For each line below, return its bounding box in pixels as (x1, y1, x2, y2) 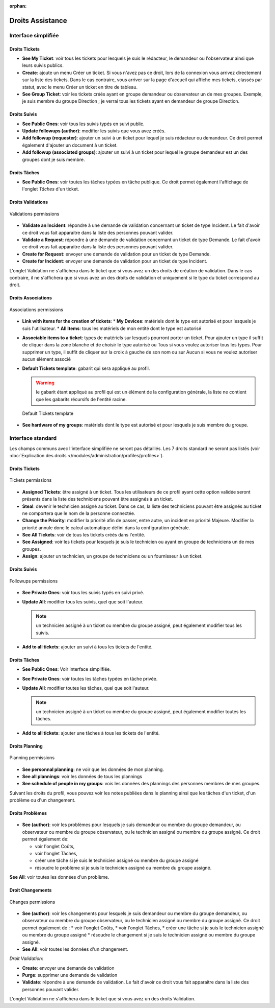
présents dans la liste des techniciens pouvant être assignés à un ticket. (22, 496, 173, 502)
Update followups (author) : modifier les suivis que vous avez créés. (22, 128, 166, 134)
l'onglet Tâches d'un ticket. (22, 186, 79, 192)
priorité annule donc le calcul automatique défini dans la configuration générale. (22, 524, 190, 531)
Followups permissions (9, 578, 58, 584)
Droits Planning (9, 743, 43, 749)
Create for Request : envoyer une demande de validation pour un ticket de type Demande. (22, 251, 211, 257)
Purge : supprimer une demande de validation (22, 972, 118, 978)
